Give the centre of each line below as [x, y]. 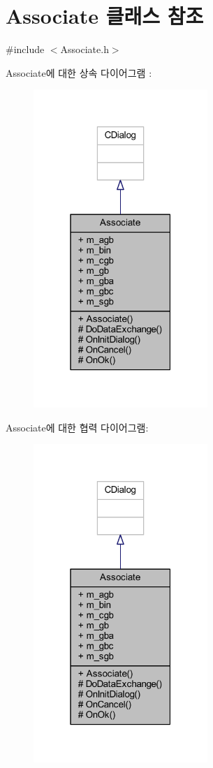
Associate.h [85, 49]
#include [25, 49]
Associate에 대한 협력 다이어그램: [77, 427]
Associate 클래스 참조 [105, 16]
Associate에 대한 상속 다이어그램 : [79, 72]
